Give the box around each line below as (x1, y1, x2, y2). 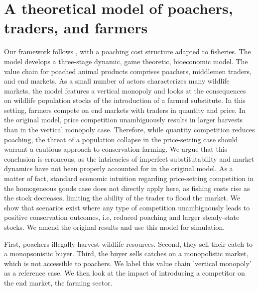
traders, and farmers (4, 17, 148, 38)
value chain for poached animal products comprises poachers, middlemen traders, (4, 66, 252, 76)
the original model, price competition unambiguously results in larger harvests (4, 114, 243, 125)
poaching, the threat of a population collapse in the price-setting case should (4, 134, 238, 144)
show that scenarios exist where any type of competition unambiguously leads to (4, 202, 250, 212)
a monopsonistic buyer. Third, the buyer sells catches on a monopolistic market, (4, 248, 249, 259)
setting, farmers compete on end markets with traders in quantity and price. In (4, 104, 246, 115)
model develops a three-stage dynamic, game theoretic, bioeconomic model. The (4, 56, 248, 66)
